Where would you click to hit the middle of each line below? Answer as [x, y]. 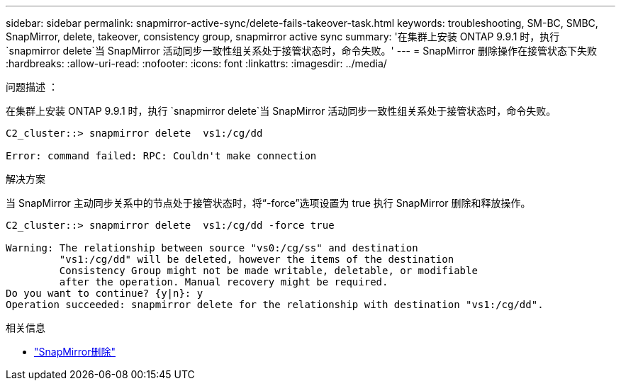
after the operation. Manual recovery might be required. [224, 282]
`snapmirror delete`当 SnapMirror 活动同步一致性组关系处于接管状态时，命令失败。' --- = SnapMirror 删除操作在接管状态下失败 [302, 51]
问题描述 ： [32, 87]
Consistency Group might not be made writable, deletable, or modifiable [268, 271]
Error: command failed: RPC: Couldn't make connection [161, 156]
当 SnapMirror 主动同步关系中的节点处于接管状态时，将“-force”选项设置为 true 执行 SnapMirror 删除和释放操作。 [268, 203]
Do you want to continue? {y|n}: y [105, 293]
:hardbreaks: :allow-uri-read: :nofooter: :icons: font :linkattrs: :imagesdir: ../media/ [196, 63]
